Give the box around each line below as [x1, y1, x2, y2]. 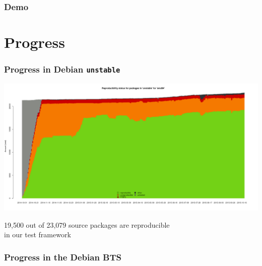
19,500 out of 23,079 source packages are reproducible [4, 219, 170, 230]
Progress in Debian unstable [4, 63, 120, 76]
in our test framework [4, 229, 71, 240]
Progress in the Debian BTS [4, 250, 122, 263]
